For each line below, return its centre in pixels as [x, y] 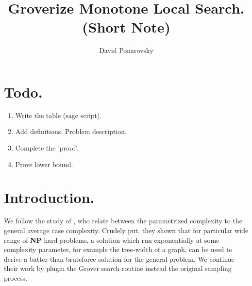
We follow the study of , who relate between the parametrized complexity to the [123, 221]
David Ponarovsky [126, 50]
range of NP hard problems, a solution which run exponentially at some [112, 240]
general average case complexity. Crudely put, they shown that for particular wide [126, 230]
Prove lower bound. [44, 164]
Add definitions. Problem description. [71, 131]
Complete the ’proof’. [47, 148]
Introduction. [49, 197]
